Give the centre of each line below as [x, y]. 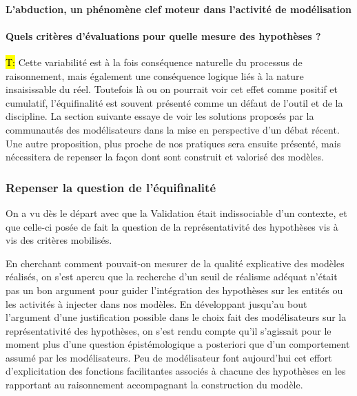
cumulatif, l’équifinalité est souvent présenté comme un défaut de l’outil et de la [174, 102]
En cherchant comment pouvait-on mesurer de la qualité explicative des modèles [175, 263]
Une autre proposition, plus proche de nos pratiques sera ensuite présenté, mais [173, 143]
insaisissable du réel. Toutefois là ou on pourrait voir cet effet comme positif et [172, 89]
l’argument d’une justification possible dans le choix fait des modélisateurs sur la [176, 317]
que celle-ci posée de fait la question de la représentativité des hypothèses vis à [172, 226]
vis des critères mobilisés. [59, 240]
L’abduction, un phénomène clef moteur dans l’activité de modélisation [179, 9]
